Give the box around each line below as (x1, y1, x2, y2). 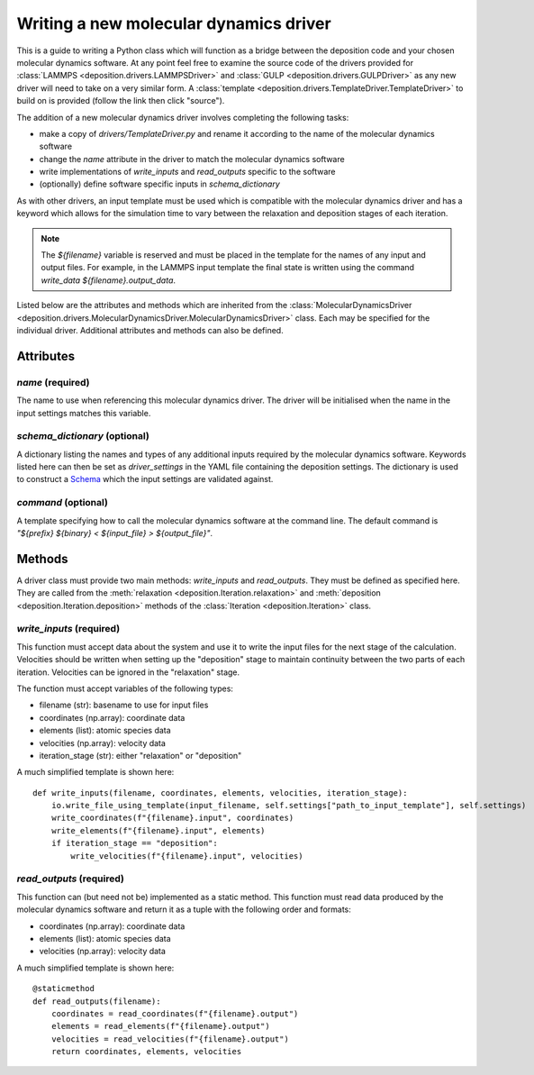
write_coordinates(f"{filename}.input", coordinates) (50, 813, 294, 824)
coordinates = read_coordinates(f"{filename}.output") (50, 1008, 299, 1018)
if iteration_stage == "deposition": (50, 838, 218, 849)
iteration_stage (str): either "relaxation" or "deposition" (39, 750, 242, 761)
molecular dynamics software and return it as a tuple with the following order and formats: (16, 904, 351, 915)
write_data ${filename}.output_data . (41, 275, 176, 286)
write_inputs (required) (16, 623, 121, 635)
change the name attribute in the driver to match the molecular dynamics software (39, 153, 346, 164)
